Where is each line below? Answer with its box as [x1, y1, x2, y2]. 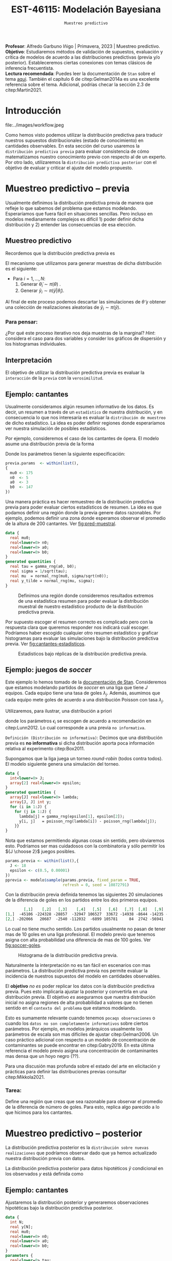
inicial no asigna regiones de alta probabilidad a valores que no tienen [5, 999, 153, 1006]
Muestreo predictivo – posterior [5, 1127, 142, 1139]
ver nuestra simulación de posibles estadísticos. [5, 425, 107, 431]
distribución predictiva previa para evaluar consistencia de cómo [5, 148, 149, 154]
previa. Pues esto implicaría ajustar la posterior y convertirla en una [5, 988, 147, 995]
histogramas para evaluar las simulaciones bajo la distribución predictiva [5, 635, 159, 641]
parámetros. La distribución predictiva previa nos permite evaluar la [5, 968, 148, 974]
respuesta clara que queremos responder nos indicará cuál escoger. [5, 624, 149, 630]
